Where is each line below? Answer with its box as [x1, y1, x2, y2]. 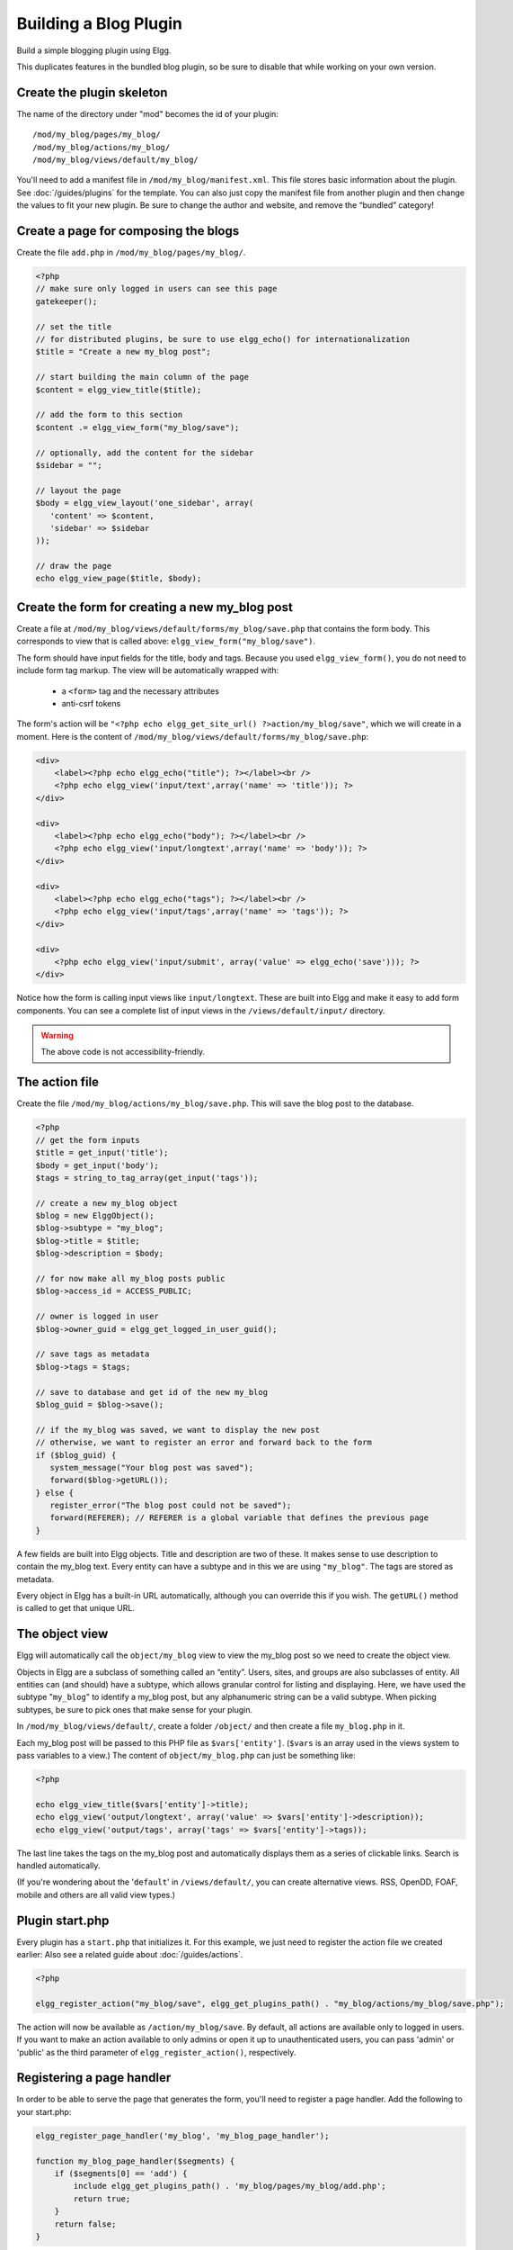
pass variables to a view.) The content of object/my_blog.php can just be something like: [16, 1750, 357, 1761]
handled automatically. [16, 1859, 101, 1871]
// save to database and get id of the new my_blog [35, 1387, 269, 1397]
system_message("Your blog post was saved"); [49, 1462, 254, 1472]
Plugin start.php [16, 1912, 110, 1928]
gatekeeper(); [35, 296, 98, 306]
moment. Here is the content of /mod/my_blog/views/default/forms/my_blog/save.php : [16, 731, 368, 742]
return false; [54, 2218, 117, 2229]
